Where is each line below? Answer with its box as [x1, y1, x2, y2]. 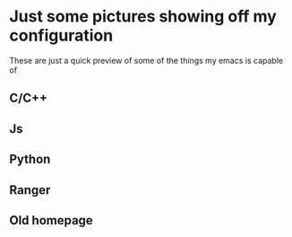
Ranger [9, 182, 51, 197]
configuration [9, 25, 114, 46]
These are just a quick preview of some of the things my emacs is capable [9, 55, 284, 66]
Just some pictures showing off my [9, 6, 278, 27]
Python [9, 152, 51, 167]
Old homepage [9, 213, 94, 228]
